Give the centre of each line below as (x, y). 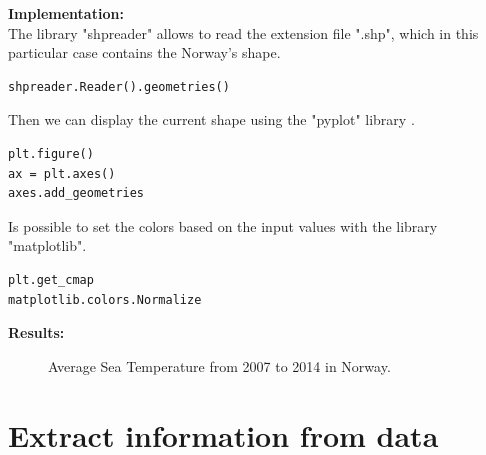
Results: (36, 332)
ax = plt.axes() (62, 173)
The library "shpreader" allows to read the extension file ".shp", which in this (243, 32)
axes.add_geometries (76, 193)
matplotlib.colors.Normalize (105, 299)
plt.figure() (51, 153)
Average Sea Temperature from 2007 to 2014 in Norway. (219, 365)
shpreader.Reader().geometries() (119, 86)
